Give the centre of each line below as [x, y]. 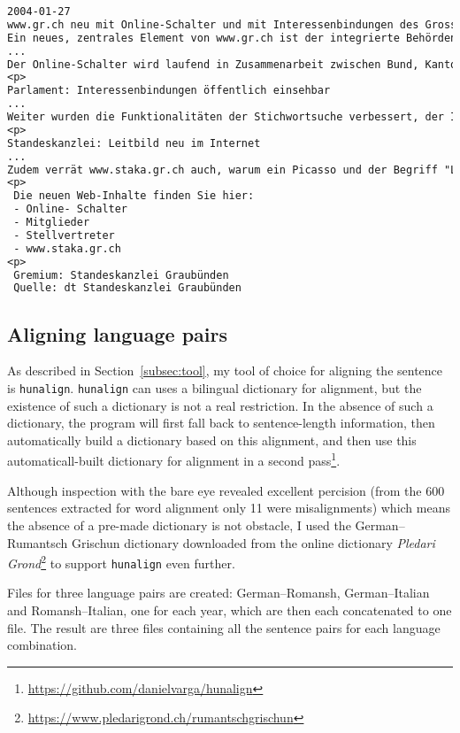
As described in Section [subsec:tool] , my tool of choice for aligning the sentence [225, 370]
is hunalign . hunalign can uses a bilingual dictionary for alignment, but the [215, 388]
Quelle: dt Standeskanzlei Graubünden [127, 288]
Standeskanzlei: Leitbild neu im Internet [134, 143]
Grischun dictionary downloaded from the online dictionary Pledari [253, 542]
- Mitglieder [52, 222]
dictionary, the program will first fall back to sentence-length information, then [221, 423]
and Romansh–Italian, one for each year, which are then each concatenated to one [230, 610]
